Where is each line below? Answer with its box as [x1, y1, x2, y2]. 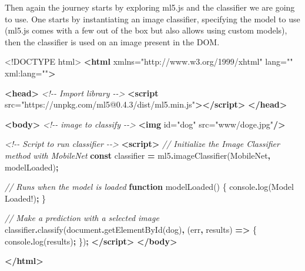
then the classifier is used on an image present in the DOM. [5, 35, 220, 48]
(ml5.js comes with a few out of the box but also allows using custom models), [5, 24, 287, 36]
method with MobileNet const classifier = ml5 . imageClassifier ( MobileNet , [5, 149, 271, 161]
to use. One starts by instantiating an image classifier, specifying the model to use [5, 12, 300, 25]
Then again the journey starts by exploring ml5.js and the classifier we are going [5, 1, 295, 13]
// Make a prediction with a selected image [5, 212, 159, 224]
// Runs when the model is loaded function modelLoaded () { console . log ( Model [5, 180, 294, 193]
